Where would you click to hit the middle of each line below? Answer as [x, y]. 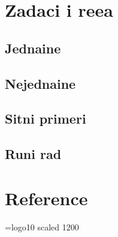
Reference [46, 198]
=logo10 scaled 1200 [42, 226]
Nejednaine [40, 83]
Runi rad [33, 154]
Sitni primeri [46, 118]
